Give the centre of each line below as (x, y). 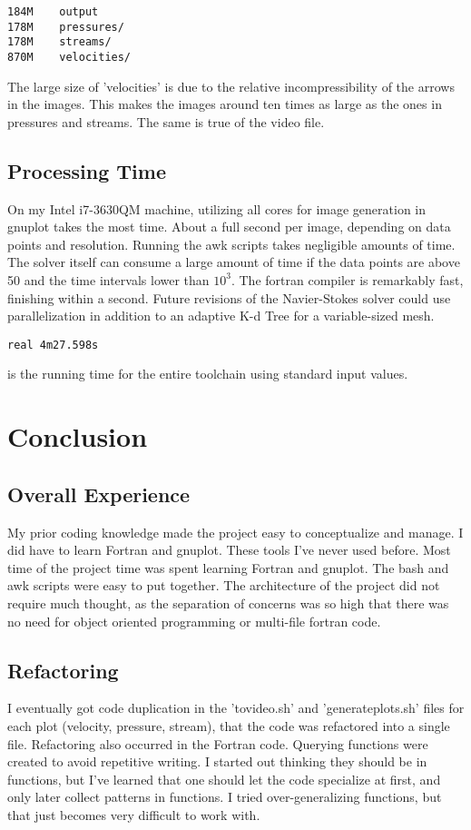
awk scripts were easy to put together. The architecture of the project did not (224, 585)
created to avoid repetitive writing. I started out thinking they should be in (217, 761)
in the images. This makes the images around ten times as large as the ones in (225, 104)
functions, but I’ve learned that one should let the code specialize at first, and (224, 779)
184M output (53, 12)
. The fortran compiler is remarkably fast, (347, 279)
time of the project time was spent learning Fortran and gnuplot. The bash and (228, 567)
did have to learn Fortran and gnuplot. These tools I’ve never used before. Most (229, 550)
